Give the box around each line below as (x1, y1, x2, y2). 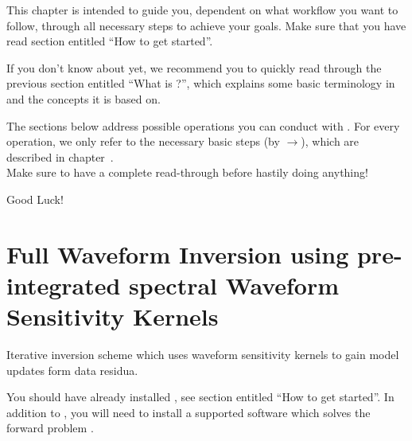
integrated (6, 268, 121, 301)
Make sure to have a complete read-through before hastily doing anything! (6, 164, 368, 181)
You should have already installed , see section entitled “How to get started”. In (6, 388, 395, 405)
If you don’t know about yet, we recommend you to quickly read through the (6, 59, 382, 76)
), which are (301, 133, 360, 150)
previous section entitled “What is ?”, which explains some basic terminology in (6, 75, 395, 92)
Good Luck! (6, 190, 64, 207)
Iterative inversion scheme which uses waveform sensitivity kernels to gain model (6, 346, 399, 363)
